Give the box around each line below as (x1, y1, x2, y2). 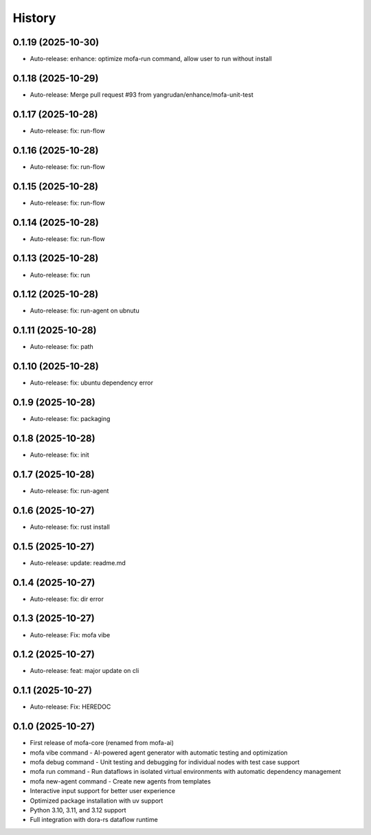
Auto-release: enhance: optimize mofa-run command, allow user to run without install (30, 55, 272, 63)
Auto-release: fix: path (30, 343, 94, 351)
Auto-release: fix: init (30, 450, 89, 459)
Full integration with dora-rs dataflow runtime (30, 816, 158, 824)
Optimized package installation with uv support (30, 797, 164, 805)
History (12, 10, 56, 25)
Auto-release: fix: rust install (30, 523, 110, 531)
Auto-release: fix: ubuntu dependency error (30, 378, 154, 387)
